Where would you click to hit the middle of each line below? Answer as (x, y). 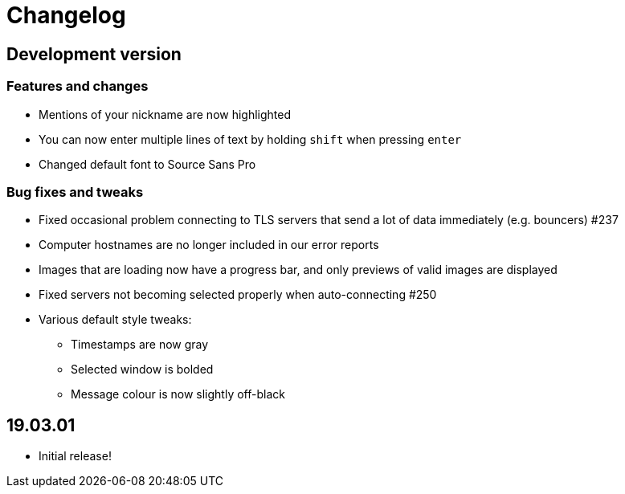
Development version (94, 54)
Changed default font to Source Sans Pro (147, 164)
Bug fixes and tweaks (75, 192)
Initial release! (75, 456)
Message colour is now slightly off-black (178, 394)
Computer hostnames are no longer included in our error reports (209, 245)
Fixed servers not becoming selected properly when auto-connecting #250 (238, 295)
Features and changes (78, 86)
